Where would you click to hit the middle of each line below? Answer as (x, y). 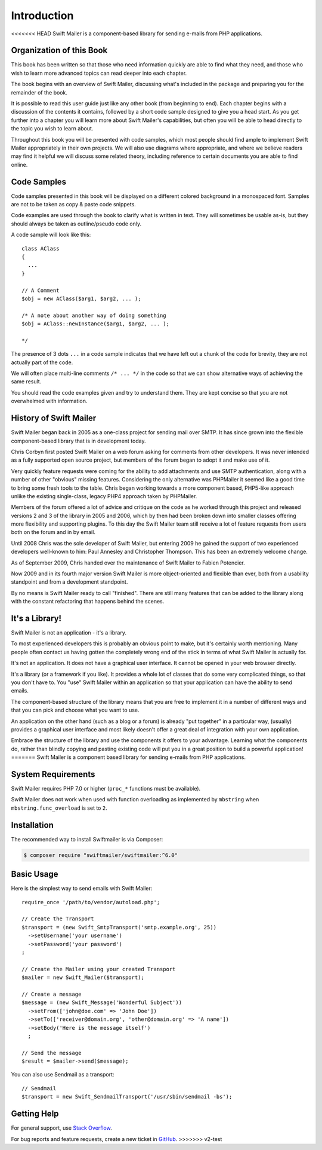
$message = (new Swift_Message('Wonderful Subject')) (102, 1003)
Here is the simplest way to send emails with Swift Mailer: (82, 889)
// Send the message (52, 1053)
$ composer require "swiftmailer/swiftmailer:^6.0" (101, 855)
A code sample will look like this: (51, 235)
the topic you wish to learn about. (52, 129)
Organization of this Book (59, 51)
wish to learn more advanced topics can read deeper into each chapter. (99, 73)
